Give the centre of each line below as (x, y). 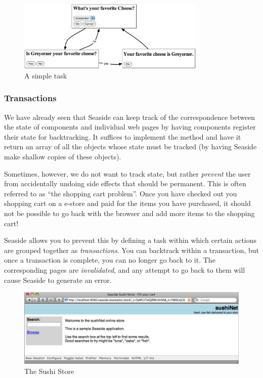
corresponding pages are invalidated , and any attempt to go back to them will (125, 269)
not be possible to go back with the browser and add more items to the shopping (129, 213)
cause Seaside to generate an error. (58, 280)
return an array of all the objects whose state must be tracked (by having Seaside (130, 146)
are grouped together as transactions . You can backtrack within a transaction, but (131, 250)
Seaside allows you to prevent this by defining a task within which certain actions (130, 240)
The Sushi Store (49, 371)
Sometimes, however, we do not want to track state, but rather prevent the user (127, 173)
